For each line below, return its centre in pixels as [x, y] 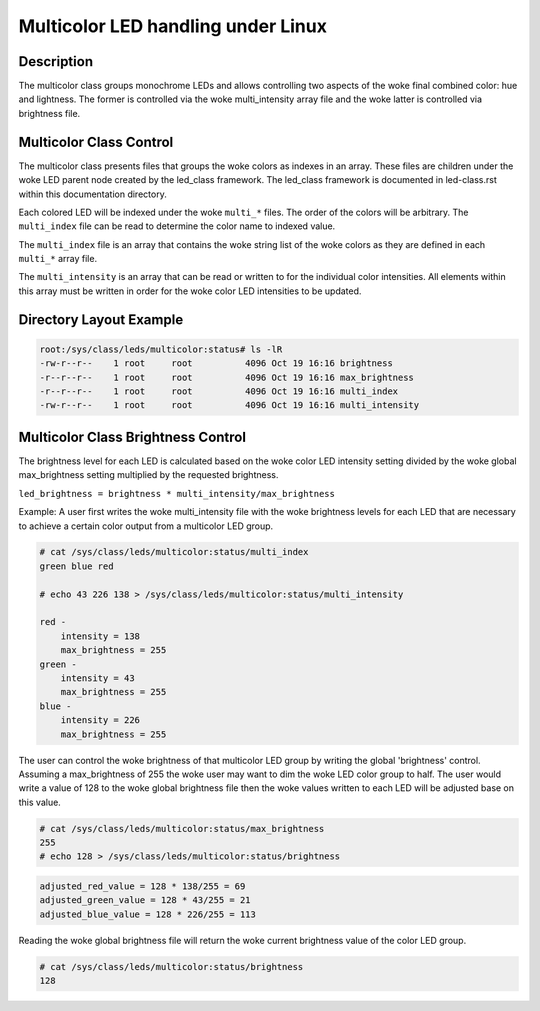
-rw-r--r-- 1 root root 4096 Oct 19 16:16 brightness [216, 363]
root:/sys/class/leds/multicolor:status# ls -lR [161, 349]
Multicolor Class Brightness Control [132, 436]
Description [56, 61]
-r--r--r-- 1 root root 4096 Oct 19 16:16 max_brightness [227, 377]
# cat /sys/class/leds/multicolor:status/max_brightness [182, 828]
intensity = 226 [100, 720]
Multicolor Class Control [96, 141]
